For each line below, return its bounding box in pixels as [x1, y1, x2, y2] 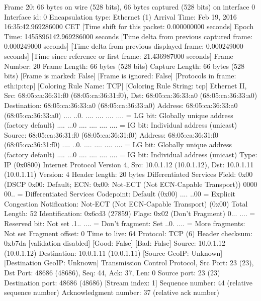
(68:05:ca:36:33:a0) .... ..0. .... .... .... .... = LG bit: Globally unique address [4, 110, 233, 120]
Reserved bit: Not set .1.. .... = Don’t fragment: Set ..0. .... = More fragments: [4, 218, 245, 229]
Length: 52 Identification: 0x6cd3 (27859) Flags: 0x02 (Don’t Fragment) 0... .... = [4, 208, 255, 219]
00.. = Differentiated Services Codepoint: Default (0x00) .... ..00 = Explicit [4, 188, 236, 199]
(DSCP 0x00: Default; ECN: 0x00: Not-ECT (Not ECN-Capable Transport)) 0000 [4, 178, 257, 189]
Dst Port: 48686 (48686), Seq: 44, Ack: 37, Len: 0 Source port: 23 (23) [4, 267, 220, 278]
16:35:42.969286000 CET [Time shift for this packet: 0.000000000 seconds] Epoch [4, 21, 254, 32]
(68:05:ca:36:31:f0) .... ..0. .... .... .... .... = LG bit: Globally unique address [4, 139, 232, 150]
